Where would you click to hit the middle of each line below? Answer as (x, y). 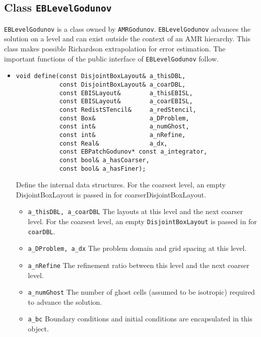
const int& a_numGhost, (124, 127)
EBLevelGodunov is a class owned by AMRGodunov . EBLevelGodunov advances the (127, 28)
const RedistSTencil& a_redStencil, (128, 110)
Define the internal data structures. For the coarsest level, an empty (121, 185)
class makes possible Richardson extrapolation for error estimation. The (115, 49)
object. (38, 329)
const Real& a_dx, (113, 143)
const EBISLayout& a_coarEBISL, (126, 102)
